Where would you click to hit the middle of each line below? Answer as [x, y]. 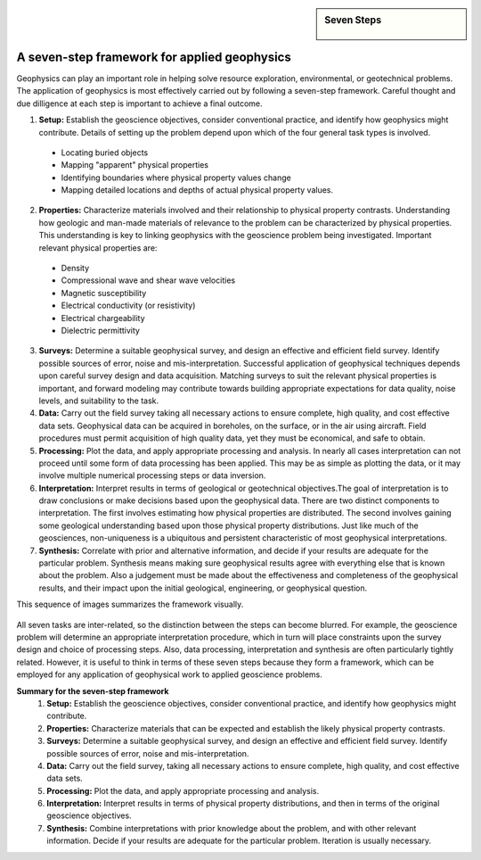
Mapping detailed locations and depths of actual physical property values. [197, 190]
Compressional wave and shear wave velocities [148, 280]
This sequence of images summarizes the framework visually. [130, 604]
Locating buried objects [105, 153]
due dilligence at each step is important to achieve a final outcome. [139, 103]
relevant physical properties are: [98, 248]
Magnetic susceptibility [104, 293]
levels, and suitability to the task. [99, 401]
